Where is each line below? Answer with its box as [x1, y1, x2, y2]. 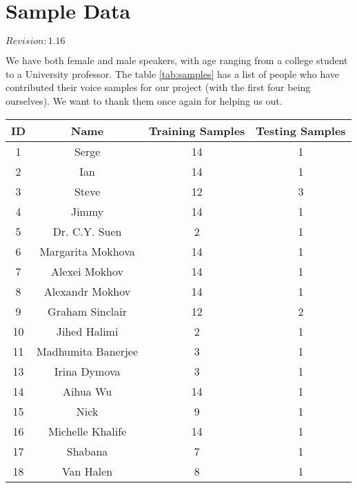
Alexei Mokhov [51, 263, 124, 279]
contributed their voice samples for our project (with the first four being [6, 80, 311, 94]
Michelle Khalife [48, 423, 127, 439]
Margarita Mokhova [39, 243, 135, 259]
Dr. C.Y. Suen [52, 223, 122, 239]
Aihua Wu [63, 383, 112, 399]
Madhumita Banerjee [37, 343, 139, 359]
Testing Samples [256, 122, 346, 139]
